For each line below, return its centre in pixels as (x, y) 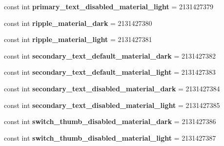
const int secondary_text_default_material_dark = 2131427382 (110, 55)
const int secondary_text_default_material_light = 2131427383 (110, 72)
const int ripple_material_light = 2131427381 (78, 39)
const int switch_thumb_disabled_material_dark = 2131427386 (110, 121)
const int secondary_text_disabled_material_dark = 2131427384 (112, 88)
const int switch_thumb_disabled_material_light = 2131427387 (110, 137)
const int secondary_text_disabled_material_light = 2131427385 (112, 105)
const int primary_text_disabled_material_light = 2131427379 (109, 6)
